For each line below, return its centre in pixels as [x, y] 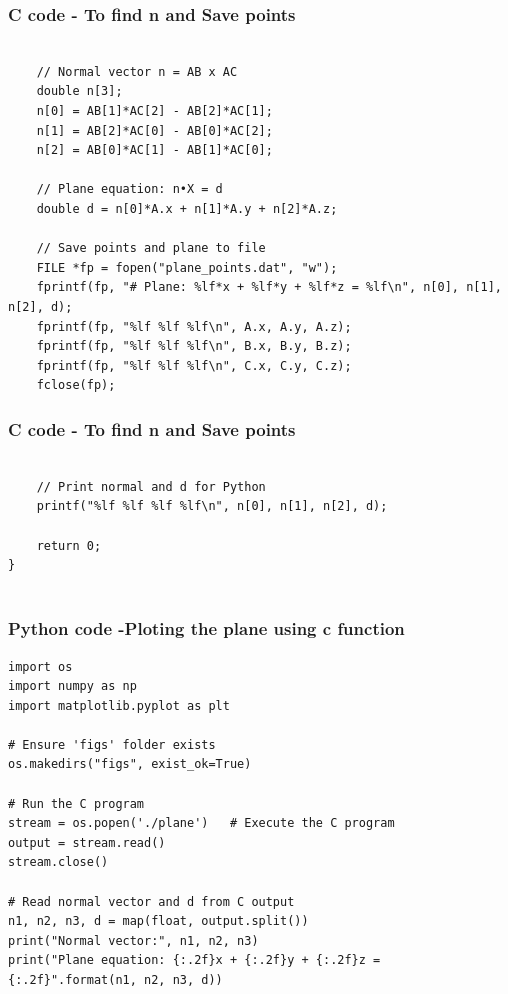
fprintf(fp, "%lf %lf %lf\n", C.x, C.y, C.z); [194, 365]
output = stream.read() [87, 842]
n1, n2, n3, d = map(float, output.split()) [158, 921]
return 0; [69, 545]
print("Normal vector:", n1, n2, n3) [133, 940]
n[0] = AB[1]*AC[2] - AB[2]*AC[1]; [154, 111]
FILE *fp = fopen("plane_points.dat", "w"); [187, 267]
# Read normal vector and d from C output [151, 901]
